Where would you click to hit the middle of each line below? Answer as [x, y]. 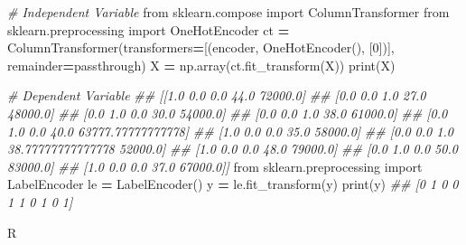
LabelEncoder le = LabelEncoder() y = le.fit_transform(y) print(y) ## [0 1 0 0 [233, 184]
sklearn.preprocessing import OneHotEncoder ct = [149, 29]
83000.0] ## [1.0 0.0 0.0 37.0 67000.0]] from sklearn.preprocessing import [215, 166]
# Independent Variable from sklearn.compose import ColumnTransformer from [228, 12]
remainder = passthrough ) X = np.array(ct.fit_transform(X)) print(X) [201, 65]
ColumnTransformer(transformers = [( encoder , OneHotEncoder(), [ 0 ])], [201, 47]
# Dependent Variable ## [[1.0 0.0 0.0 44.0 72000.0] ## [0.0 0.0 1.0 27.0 [217, 95]
